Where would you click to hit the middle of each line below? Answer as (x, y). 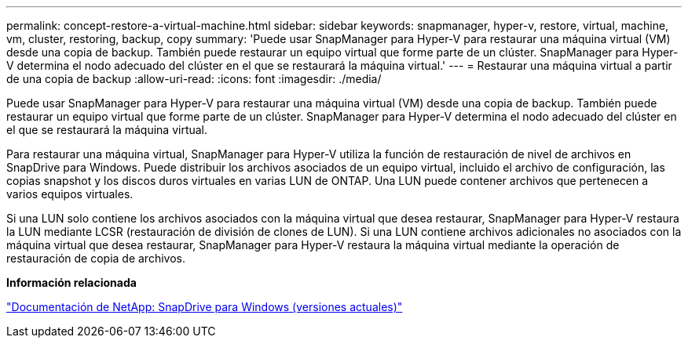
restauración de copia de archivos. (96, 258)
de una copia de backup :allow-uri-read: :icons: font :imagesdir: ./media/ (194, 79)
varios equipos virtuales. (70, 194)
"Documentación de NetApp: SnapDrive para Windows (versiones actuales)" (205, 307)
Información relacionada (71, 282)
